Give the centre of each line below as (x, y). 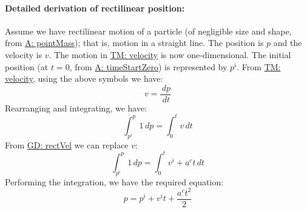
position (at (27, 66)
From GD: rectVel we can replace (67, 144)
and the (288, 43)
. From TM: (259, 66)
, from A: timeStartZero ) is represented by (148, 66)
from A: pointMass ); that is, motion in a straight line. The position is (134, 43)
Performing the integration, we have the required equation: (114, 181)
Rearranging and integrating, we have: (76, 108)
